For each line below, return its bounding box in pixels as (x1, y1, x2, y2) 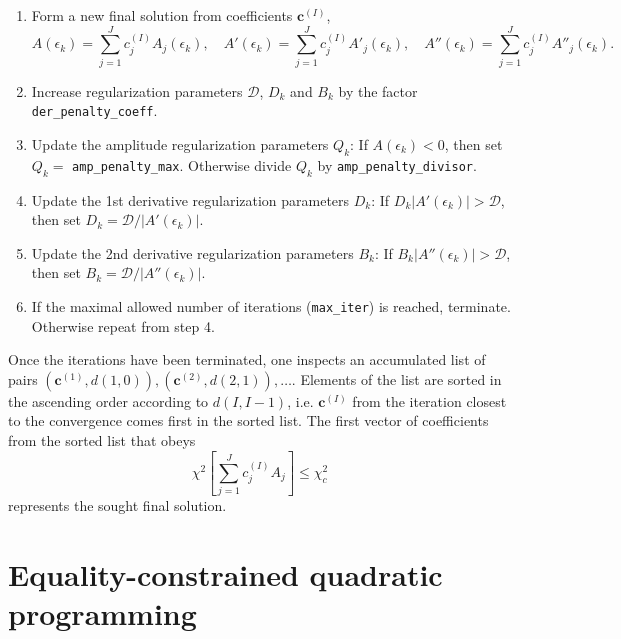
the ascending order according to (8, 390, 209, 411)
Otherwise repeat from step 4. (31, 315, 215, 336)
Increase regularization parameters (31, 80, 243, 101)
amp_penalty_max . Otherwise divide (72, 154, 292, 175)
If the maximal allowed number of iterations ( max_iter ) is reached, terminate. (31, 295, 511, 316)
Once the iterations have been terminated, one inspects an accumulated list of (8, 349, 486, 370)
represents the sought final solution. (8, 495, 227, 516)
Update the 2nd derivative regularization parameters (31, 242, 354, 263)
